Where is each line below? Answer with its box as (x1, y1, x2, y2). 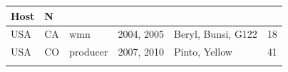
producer (69, 44, 108, 59)
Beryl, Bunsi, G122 (173, 26, 257, 41)
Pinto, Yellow (173, 44, 232, 59)
